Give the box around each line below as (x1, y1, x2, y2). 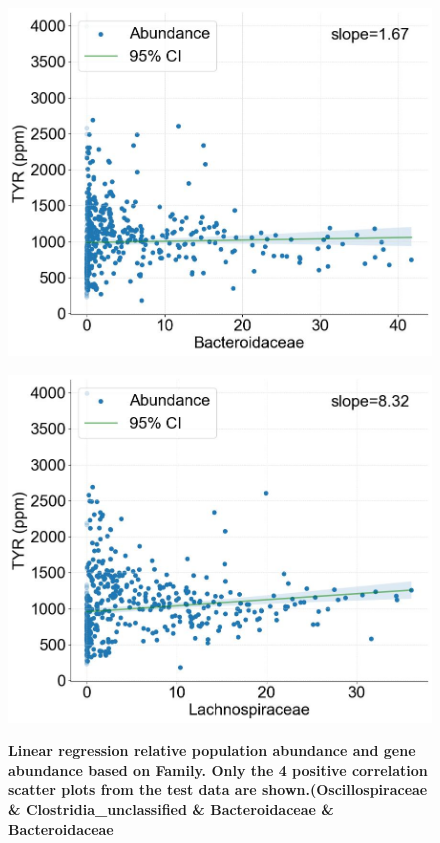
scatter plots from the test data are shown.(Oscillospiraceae (8, 779, 428, 800)
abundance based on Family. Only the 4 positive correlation (8, 759, 428, 780)
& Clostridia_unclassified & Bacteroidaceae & (8, 798, 334, 819)
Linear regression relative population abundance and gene (8, 740, 416, 761)
